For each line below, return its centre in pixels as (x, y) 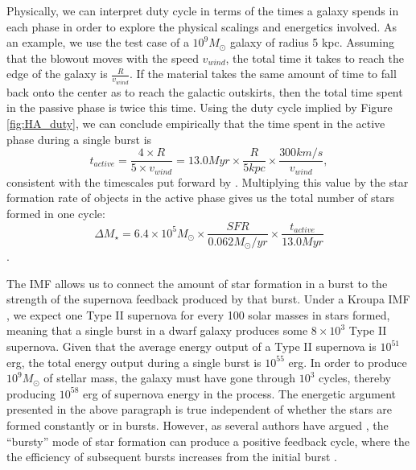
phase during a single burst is (79, 139)
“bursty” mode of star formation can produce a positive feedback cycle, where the (208, 441)
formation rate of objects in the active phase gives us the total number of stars (201, 198)
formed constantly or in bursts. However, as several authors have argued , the (198, 425)
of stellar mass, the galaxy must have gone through (169, 378)
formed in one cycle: (56, 213)
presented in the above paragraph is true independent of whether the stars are (199, 409)
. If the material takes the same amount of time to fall (263, 74)
